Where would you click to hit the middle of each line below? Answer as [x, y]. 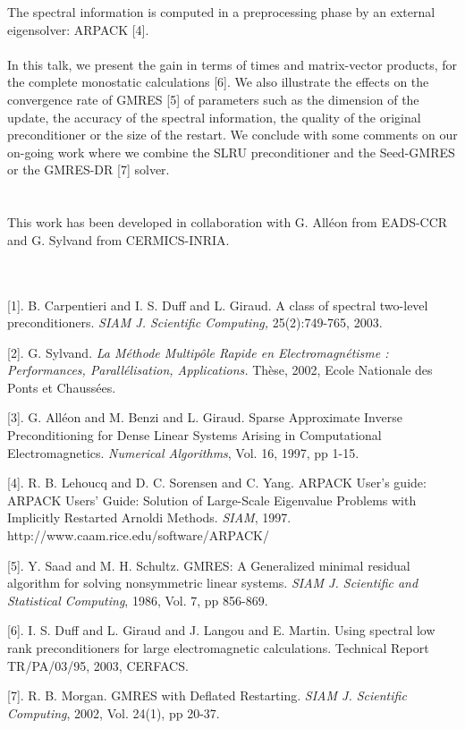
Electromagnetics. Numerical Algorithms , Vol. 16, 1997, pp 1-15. [183, 452]
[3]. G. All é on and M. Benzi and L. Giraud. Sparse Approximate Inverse [205, 417]
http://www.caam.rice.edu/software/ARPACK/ [138, 535]
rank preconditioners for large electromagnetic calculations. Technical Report [218, 648]
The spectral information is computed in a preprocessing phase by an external [221, 12]
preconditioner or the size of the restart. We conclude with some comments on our [232, 135]
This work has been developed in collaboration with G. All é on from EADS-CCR [228, 222]
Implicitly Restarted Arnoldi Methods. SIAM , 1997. [149, 517]
